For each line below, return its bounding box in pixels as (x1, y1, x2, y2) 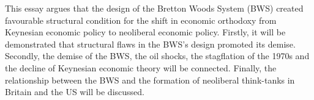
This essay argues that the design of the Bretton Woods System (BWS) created (5, 2, 304, 14)
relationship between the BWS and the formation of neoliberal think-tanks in (5, 73, 295, 86)
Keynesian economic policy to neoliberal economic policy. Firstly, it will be (5, 26, 286, 38)
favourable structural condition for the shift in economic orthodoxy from (5, 13, 277, 26)
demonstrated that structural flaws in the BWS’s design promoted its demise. (5, 37, 296, 50)
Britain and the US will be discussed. (5, 85, 144, 98)
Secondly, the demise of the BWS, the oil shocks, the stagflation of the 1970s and (5, 49, 310, 62)
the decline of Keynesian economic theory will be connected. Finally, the (5, 61, 277, 74)
